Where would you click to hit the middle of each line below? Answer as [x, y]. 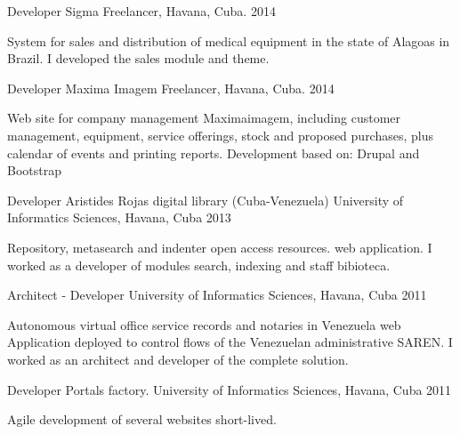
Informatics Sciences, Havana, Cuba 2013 [119, 217]
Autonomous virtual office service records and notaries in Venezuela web [204, 324]
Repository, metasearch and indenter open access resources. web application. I [220, 247]
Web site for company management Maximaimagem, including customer [204, 118]
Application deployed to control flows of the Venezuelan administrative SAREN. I [230, 342]
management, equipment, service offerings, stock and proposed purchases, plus [221, 135]
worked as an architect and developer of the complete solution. [178, 359]
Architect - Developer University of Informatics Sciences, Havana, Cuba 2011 [217, 295]
